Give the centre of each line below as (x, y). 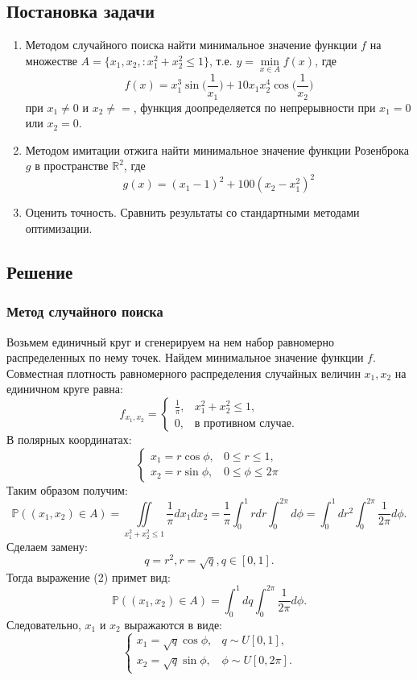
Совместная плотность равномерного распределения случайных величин (184, 373)
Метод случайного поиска (85, 311)
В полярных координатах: (69, 439)
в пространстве (72, 166)
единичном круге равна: (65, 389)
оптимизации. (59, 228)
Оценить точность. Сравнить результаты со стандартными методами (192, 212)
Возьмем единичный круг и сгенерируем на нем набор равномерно (170, 341)
